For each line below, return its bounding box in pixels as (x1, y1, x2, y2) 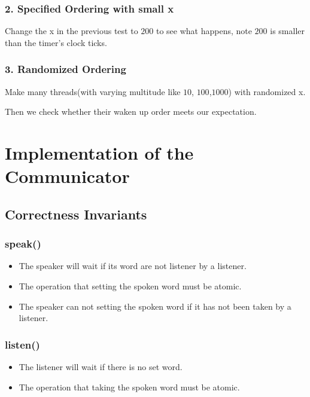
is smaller (270, 25, 305, 37)
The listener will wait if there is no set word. (19, 360, 183, 372)
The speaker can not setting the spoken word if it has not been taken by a (19, 300, 291, 312)
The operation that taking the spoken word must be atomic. (19, 380, 240, 393)
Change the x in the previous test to (5, 25, 138, 37)
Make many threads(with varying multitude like (5, 85, 181, 97)
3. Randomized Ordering (5, 62, 126, 77)
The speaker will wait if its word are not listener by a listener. (19, 259, 247, 272)
